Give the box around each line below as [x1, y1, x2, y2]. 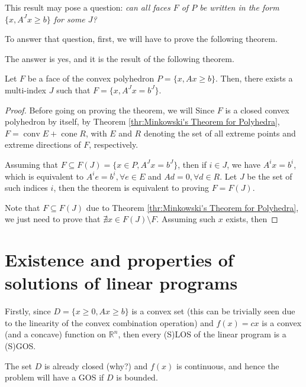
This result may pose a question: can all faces [5, 1, 170, 13]
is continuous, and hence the [176, 359, 279, 372]
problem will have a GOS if [5, 371, 104, 383]
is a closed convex [225, 103, 289, 116]
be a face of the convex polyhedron [27, 72, 154, 84]
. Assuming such [156, 213, 216, 225]
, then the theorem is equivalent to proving [53, 181, 210, 194]
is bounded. [116, 371, 158, 383]
